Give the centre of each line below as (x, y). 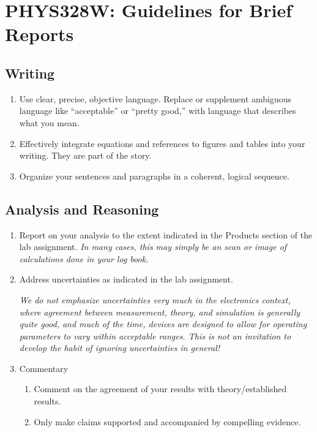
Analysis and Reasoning (82, 209)
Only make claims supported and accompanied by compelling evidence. (167, 421)
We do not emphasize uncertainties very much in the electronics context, (155, 299)
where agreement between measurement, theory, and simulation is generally (160, 312)
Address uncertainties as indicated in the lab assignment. (126, 279)
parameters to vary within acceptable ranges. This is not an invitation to (155, 335)
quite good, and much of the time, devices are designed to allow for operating (163, 324)
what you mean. (49, 122)
